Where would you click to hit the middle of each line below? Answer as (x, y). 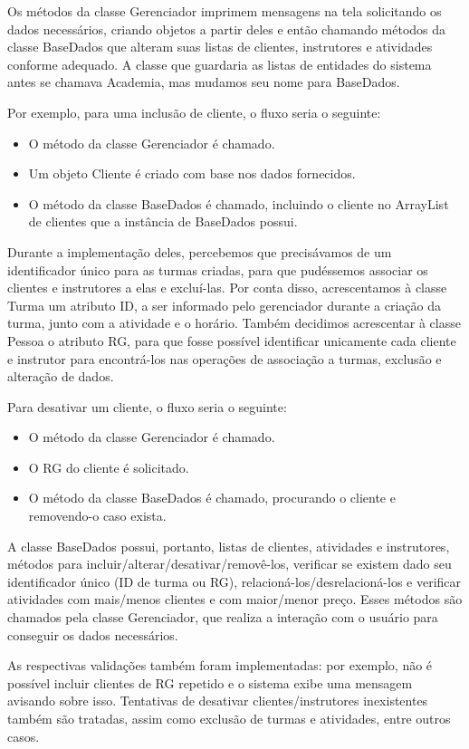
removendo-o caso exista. (97, 516)
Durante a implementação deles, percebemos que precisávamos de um (200, 251)
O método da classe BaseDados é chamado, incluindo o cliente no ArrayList (239, 203)
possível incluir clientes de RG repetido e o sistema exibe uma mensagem (210, 682)
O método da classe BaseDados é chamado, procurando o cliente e (212, 498)
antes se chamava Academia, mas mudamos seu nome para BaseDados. (204, 82)
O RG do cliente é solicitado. (109, 467)
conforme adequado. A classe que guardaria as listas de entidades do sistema (220, 64)
